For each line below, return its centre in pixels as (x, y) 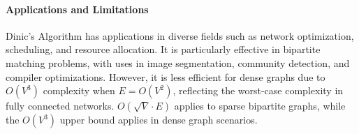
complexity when (79, 90)
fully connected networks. (60, 106)
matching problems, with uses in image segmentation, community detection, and (178, 62)
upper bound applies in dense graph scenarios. (159, 120)
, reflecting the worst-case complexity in (258, 90)
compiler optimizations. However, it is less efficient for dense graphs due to (166, 76)
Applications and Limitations (77, 9)
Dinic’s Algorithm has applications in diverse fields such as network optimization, (180, 35)
